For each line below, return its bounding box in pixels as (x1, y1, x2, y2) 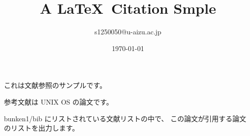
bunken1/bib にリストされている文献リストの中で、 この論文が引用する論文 (4, 113, 247, 123)
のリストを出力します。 (4, 123, 79, 133)
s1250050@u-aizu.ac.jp (94, 27, 161, 37)
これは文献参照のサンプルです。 (4, 80, 107, 90)
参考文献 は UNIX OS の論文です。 (4, 96, 113, 107)
